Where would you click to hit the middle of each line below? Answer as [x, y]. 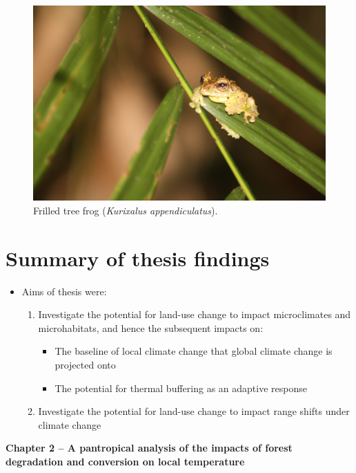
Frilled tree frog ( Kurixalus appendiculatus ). [126, 210]
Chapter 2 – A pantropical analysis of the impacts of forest [149, 448]
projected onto [85, 365]
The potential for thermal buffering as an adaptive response [181, 388]
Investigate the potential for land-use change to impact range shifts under [194, 411]
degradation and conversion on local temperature [125, 462]
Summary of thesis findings [138, 258]
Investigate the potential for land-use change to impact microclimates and [195, 314]
